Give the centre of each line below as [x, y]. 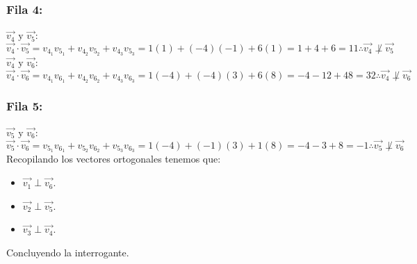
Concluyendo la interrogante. [68, 252]
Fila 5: [25, 106]
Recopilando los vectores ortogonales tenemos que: [114, 159]
